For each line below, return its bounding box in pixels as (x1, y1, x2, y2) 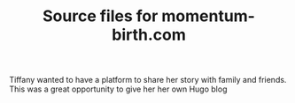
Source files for (43, 6, 159, 26)
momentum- (160, 6, 255, 26)
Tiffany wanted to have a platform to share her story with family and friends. (9, 75, 287, 85)
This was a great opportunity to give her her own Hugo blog (9, 84, 228, 94)
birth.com (112, 25, 186, 45)
